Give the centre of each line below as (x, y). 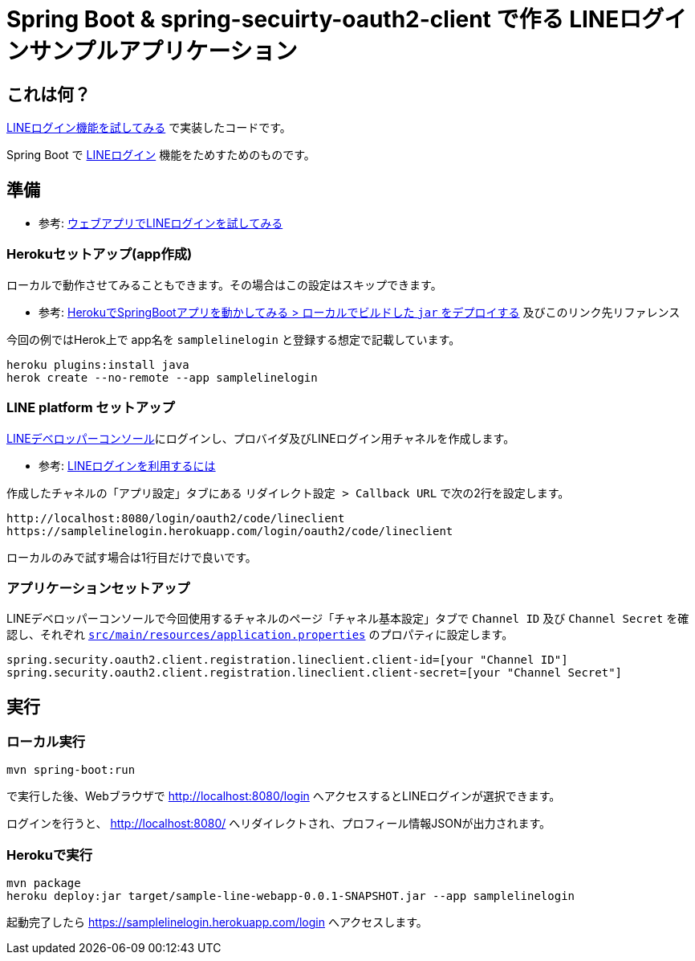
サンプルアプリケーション (163, 51)
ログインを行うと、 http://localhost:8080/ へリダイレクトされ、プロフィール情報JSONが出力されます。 (279, 824)
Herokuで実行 (50, 855)
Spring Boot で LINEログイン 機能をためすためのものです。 (161, 155)
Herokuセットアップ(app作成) (100, 254)
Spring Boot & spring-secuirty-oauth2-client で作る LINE (313, 19)
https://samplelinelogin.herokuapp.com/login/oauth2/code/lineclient (230, 531)
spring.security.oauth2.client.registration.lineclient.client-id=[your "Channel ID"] (287, 660)
